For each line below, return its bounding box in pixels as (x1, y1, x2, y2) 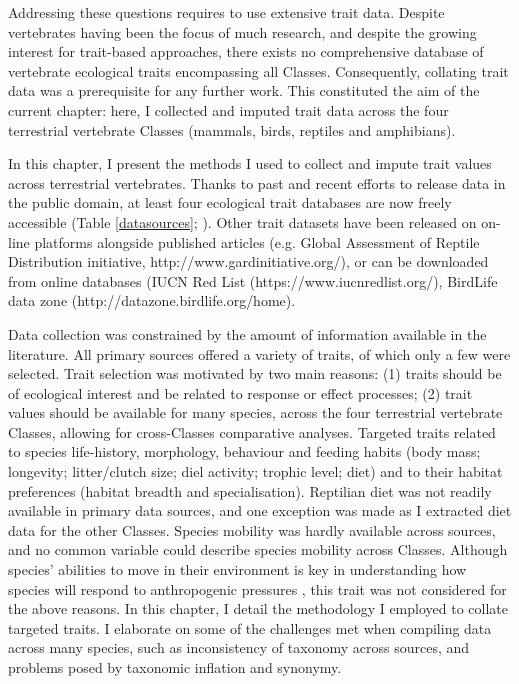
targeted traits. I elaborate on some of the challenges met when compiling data (8, 617, 492, 638)
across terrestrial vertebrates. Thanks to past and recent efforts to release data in (8, 172, 506, 193)
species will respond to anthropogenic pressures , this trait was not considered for (8, 578, 507, 599)
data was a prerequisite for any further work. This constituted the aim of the (8, 80, 480, 101)
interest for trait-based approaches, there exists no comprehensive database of (8, 41, 484, 62)
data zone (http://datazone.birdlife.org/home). (8, 290, 296, 311)
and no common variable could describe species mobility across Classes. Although (8, 539, 508, 560)
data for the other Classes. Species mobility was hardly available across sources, (8, 519, 496, 540)
